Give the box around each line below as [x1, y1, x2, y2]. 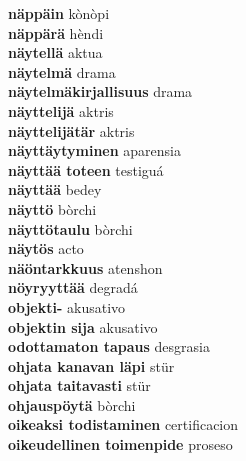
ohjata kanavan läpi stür [8, 355, 175, 376]
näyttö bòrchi [8, 198, 97, 219]
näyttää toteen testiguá [8, 159, 164, 180]
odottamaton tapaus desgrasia [8, 336, 210, 357]
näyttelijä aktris [8, 100, 114, 121]
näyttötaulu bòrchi [8, 218, 133, 239]
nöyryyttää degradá [8, 277, 138, 298]
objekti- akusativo [8, 296, 126, 317]
